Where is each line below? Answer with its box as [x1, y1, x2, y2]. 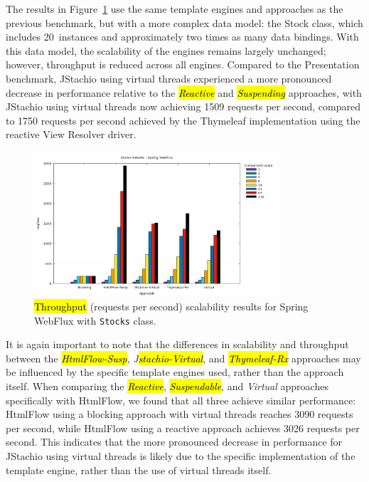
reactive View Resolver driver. [6, 127, 137, 142]
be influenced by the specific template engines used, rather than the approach [6, 365, 344, 379]
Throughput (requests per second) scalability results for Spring [34, 299, 309, 314]
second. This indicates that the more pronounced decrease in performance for [6, 434, 343, 449]
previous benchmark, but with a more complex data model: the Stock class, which [6, 15, 363, 30]
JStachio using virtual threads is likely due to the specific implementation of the [6, 449, 355, 463]
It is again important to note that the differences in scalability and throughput [6, 337, 349, 352]
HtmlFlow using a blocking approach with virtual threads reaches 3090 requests [6, 407, 353, 421]
